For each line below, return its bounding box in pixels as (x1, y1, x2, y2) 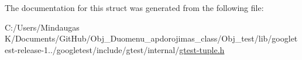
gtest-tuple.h (179, 43, 225, 55)
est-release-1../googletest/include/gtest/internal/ (5, 43, 180, 55)
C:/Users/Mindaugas (5, 21, 80, 33)
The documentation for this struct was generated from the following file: (5, 2, 264, 13)
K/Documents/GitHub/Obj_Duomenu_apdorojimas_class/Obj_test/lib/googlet (5, 32, 298, 44)
